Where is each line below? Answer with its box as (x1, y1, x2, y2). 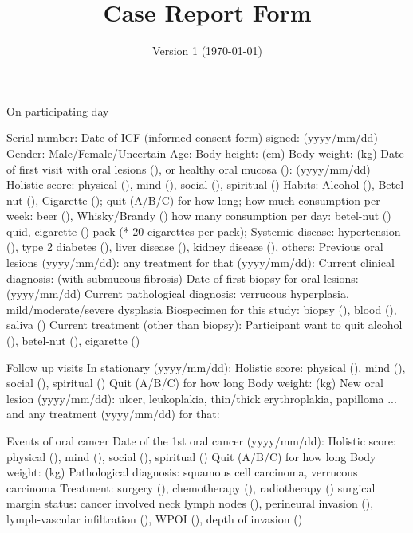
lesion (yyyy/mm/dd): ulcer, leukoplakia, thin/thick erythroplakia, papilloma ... (6, 390, 397, 406)
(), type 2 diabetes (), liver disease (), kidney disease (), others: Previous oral (6, 238, 383, 255)
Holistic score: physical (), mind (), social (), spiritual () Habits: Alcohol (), (6, 176, 375, 193)
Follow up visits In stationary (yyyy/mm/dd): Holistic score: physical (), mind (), (6, 359, 406, 375)
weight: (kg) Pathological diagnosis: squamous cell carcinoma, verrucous (6, 464, 358, 480)
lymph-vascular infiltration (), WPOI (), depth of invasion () (6, 510, 303, 527)
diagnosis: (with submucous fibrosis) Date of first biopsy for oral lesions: (6, 269, 359, 286)
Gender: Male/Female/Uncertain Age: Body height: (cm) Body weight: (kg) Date (6, 144, 404, 161)
